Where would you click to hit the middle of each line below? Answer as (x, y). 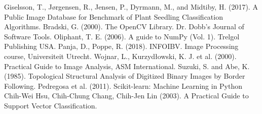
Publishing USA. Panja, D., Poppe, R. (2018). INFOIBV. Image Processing (121, 46)
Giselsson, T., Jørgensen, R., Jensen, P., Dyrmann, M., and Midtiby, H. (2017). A (131, 7)
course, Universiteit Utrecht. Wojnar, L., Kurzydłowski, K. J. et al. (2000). (120, 56)
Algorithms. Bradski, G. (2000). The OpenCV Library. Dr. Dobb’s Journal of (124, 26)
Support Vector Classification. (51, 105)
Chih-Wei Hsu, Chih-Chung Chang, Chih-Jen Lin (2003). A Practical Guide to (126, 96)
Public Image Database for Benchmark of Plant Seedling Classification (114, 16)
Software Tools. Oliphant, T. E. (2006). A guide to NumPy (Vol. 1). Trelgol (122, 36)
